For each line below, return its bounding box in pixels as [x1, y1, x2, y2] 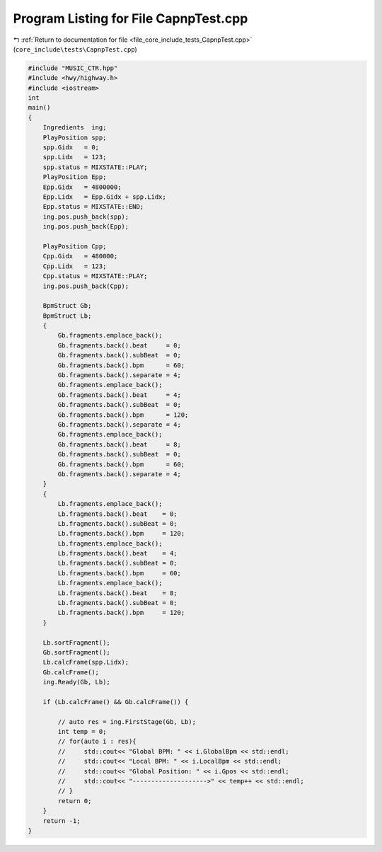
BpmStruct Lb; [42, 311, 92, 320]
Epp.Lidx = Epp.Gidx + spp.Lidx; [42, 193, 166, 201]
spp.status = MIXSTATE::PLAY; [42, 163, 148, 171]
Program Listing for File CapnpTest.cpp [13, 11, 248, 26]
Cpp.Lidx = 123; [42, 262, 107, 270]
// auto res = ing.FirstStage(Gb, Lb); [57, 718, 196, 725]
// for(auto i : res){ [57, 737, 137, 746]
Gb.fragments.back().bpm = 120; [57, 410, 189, 419]
